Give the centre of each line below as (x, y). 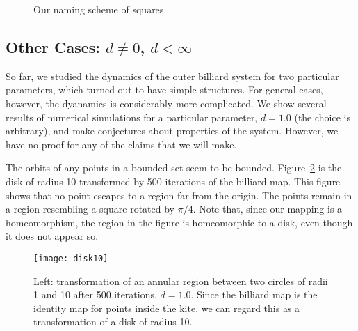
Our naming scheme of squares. (100, 9)
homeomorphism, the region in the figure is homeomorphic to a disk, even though (179, 222)
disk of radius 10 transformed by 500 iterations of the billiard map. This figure (173, 181)
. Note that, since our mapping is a (268, 209)
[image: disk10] (71, 258)
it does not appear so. (52, 236)
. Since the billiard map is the (254, 294)
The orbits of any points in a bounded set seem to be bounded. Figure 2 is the (174, 168)
